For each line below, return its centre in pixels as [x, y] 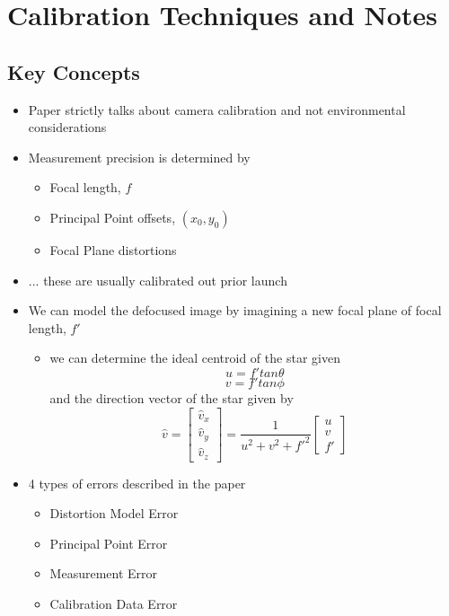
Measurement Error [104, 573]
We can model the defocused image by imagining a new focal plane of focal [235, 310]
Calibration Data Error [114, 604]
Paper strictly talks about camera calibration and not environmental [217, 109]
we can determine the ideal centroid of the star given [195, 358]
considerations [67, 127]
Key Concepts [74, 71]
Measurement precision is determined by [139, 157]
